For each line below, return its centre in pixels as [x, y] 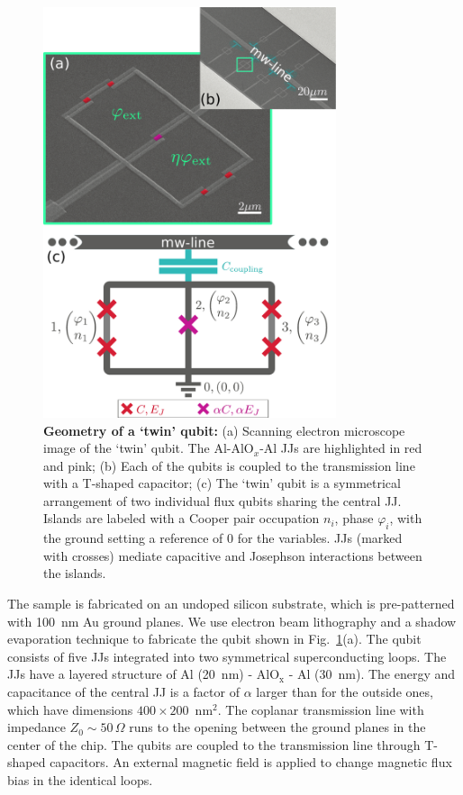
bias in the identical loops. [80, 780]
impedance [36, 727]
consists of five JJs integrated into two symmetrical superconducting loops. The [227, 656]
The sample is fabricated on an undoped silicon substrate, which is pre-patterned [231, 604]
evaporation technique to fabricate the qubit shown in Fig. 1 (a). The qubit [214, 639]
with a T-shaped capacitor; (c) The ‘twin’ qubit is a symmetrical [222, 483]
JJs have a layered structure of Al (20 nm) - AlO [144, 674]
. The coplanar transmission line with [321, 709]
